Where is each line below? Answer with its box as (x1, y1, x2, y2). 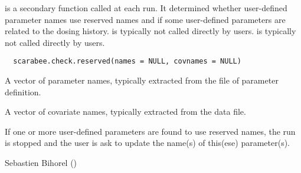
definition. (5, 85, 41, 98)
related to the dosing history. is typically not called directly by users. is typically (5, 25, 296, 37)
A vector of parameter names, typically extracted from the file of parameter (5, 74, 279, 86)
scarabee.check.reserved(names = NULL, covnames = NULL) (13, 57, 241, 66)
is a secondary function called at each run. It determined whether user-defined (5, 2, 287, 14)
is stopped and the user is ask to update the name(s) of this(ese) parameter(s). (5, 137, 290, 149)
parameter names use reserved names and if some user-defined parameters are (5, 13, 286, 25)
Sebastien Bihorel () (5, 157, 77, 168)
